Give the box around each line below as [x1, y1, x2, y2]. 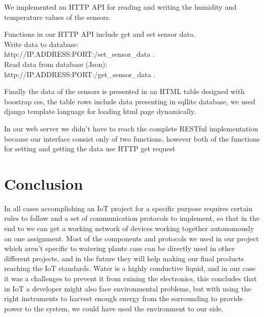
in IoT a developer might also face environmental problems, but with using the [4, 283, 251, 293]
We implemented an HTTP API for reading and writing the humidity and [4, 2, 236, 12]
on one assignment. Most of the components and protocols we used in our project [4, 233, 259, 243]
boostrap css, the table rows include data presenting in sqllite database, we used [4, 96, 255, 106]
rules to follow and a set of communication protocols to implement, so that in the [4, 213, 259, 223]
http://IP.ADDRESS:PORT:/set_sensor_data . [4, 49, 155, 59]
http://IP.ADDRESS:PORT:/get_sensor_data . [4, 69, 156, 79]
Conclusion [4, 173, 83, 194]
